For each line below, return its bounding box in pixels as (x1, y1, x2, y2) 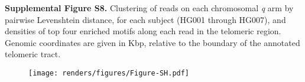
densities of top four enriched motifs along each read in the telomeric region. (5, 25, 281, 37)
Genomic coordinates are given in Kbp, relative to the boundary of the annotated (5, 36, 300, 48)
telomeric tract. (5, 48, 61, 60)
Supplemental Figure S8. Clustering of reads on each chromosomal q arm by (5, 2, 294, 14)
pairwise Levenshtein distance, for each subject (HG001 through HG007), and (5, 13, 286, 25)
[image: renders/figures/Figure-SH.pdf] (28, 68, 190, 77)
